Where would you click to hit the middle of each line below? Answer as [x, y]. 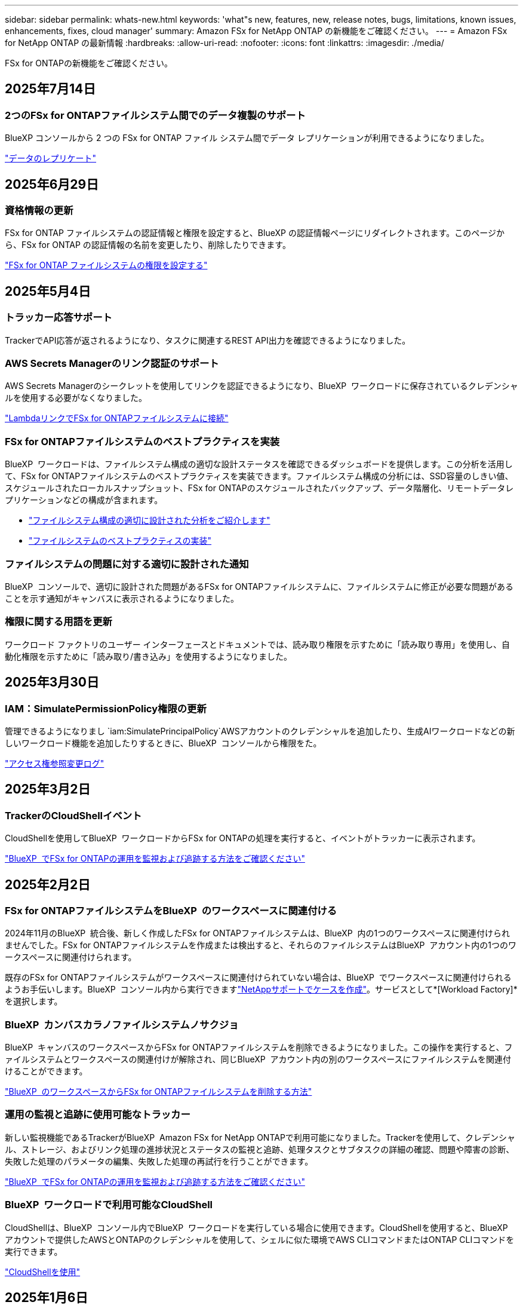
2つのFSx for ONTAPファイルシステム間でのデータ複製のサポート [155, 115]
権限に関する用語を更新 [59, 622]
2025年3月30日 [52, 682]
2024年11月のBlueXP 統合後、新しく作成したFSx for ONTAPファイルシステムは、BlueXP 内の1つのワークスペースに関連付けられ [258, 933]
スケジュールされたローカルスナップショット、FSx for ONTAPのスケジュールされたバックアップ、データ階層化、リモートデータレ [259, 488]
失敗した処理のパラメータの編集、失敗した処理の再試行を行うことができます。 [159, 1161]
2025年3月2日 [48, 789]
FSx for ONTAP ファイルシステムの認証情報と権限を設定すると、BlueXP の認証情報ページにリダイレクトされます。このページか [255, 233]
